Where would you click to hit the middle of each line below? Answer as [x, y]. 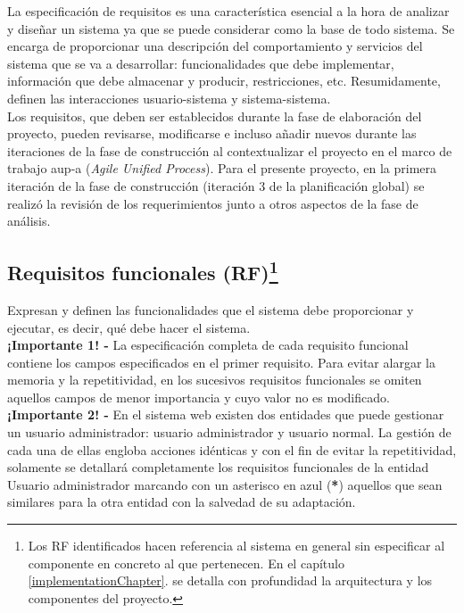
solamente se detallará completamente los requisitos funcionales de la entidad [218, 467]
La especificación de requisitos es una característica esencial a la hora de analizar [228, 11]
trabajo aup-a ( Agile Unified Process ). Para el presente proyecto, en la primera [222, 168]
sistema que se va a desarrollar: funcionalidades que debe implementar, [201, 63]
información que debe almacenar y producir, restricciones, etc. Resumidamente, [224, 81]
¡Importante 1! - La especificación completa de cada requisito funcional [208, 345]
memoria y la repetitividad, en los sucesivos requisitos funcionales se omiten [215, 380]
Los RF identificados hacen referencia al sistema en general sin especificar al [236, 546]
